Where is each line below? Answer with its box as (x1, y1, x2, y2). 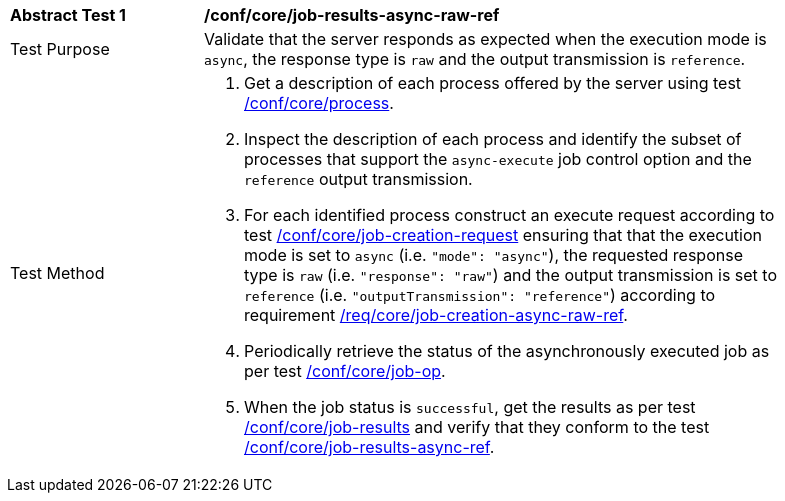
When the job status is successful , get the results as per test (244, 397, 696, 417)
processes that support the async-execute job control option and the (244, 149, 752, 169)
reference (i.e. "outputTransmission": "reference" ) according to (244, 285, 716, 305)
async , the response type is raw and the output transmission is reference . (204, 49, 746, 69)
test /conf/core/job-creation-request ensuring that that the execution (244, 225, 763, 245)
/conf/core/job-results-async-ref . (244, 437, 495, 457)
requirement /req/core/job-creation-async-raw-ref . (244, 305, 628, 325)
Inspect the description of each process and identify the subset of (244, 129, 742, 149)
